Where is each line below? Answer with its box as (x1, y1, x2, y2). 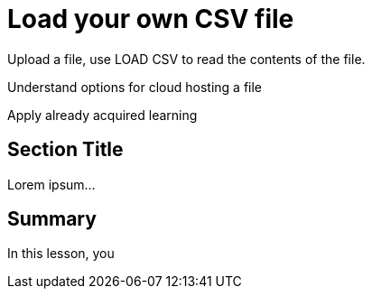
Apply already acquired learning (7, 106, 198, 123)
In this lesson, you (7, 245, 115, 262)
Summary (7, 208, 97, 231)
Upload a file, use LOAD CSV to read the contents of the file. (7, 51, 366, 67)
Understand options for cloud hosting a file (7, 79, 263, 95)
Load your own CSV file (7, 4, 294, 34)
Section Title (7, 138, 124, 162)
